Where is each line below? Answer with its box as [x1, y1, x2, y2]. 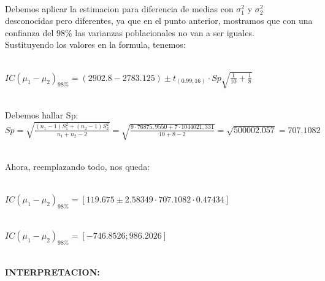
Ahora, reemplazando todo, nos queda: [5, 160, 150, 172]
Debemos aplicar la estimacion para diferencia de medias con [5, 2, 234, 15]
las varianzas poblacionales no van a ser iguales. [75, 26, 254, 39]
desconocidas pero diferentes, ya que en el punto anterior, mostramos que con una [5, 14, 313, 27]
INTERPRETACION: [5, 265, 100, 278]
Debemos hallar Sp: [5, 109, 78, 121]
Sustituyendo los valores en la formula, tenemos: [5, 38, 186, 51]
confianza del [5, 26, 54, 39]
